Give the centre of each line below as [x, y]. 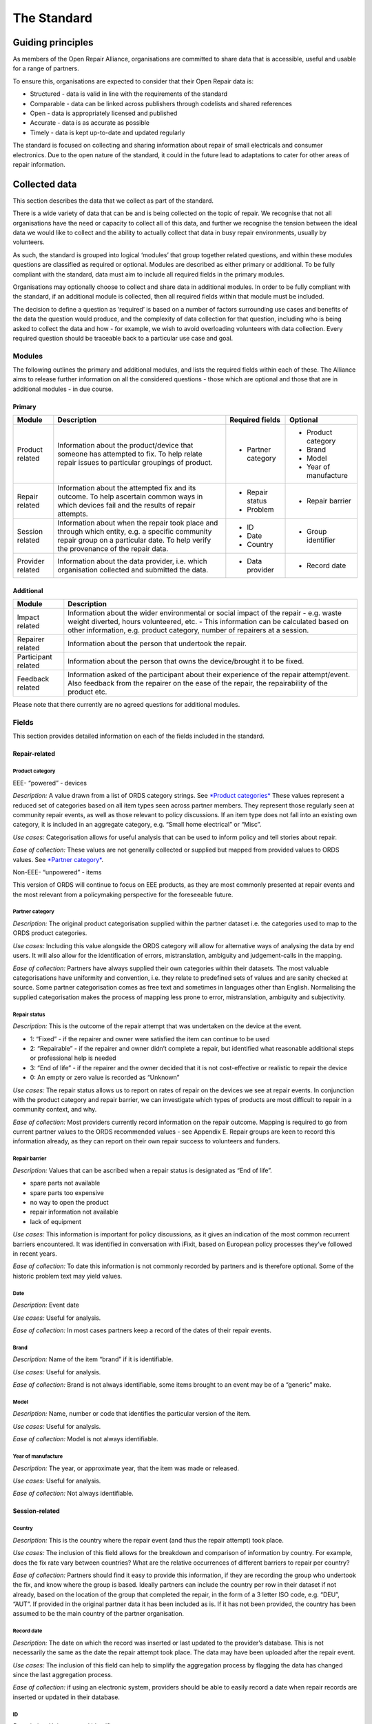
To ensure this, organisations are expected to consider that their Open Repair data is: [133, 81]
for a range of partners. [46, 68]
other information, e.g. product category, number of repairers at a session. [188, 630]
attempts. [73, 514]
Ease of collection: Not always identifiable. [73, 1494]
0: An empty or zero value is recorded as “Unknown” [105, 1077]
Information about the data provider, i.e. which [132, 561]
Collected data [45, 184]
